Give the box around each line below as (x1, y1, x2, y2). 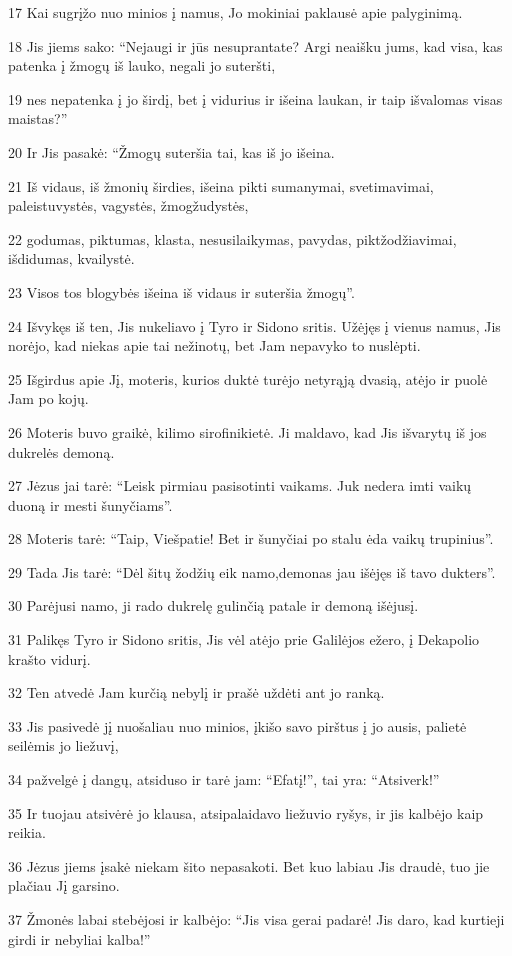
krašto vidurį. (8, 648, 91, 669)
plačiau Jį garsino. (8, 875, 120, 896)
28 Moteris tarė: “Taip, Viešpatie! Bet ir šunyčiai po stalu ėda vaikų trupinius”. (8, 528, 494, 549)
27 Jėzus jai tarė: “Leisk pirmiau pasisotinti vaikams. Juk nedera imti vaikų (8, 475, 472, 496)
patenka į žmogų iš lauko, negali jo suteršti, (8, 55, 276, 76)
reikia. (8, 822, 46, 843)
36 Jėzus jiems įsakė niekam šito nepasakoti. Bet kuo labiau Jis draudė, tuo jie (8, 855, 490, 876)
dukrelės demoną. (8, 441, 115, 462)
